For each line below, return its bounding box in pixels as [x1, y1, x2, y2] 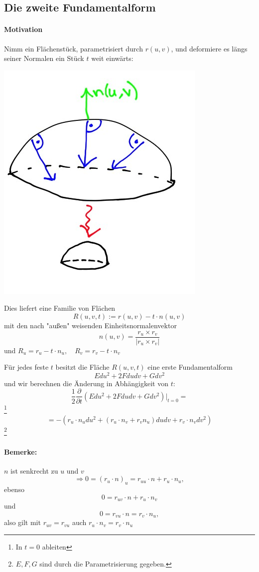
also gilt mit [4, 517, 41, 528]
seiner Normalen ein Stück [4, 53, 84, 63]
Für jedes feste [4, 362, 49, 372]
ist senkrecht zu [10, 465, 58, 476]
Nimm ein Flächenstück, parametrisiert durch [4, 43, 143, 53]
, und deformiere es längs [171, 43, 248, 53]
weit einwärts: [91, 53, 133, 63]
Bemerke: [4, 446, 37, 457]
